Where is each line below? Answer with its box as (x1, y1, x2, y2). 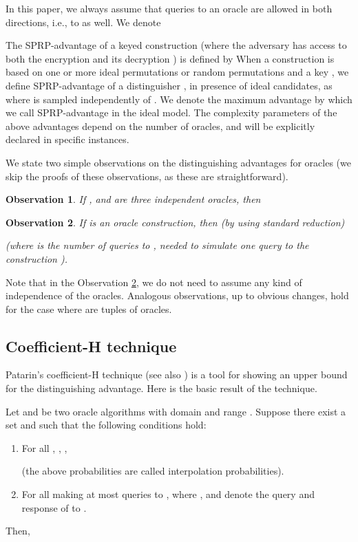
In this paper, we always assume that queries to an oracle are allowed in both (6, 1, 333, 15)
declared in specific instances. (6, 132, 129, 147)
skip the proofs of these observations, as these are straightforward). (6, 169, 288, 183)
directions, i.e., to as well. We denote (6, 14, 161, 29)
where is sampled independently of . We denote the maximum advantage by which (6, 91, 352, 106)
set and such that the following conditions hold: (6, 418, 207, 432)
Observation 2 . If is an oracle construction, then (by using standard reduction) (6, 215, 345, 229)
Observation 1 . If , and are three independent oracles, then (6, 192, 261, 206)
